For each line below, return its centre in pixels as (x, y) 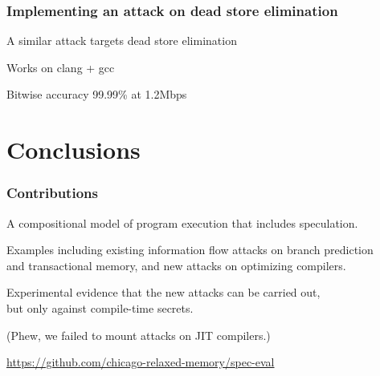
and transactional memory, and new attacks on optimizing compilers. (176, 265)
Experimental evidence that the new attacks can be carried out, (163, 292)
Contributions (52, 193)
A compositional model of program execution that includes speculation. (182, 222)
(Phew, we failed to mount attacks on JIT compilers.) (139, 335)
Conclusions (74, 150)
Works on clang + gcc (61, 67)
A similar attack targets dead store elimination (122, 40)
